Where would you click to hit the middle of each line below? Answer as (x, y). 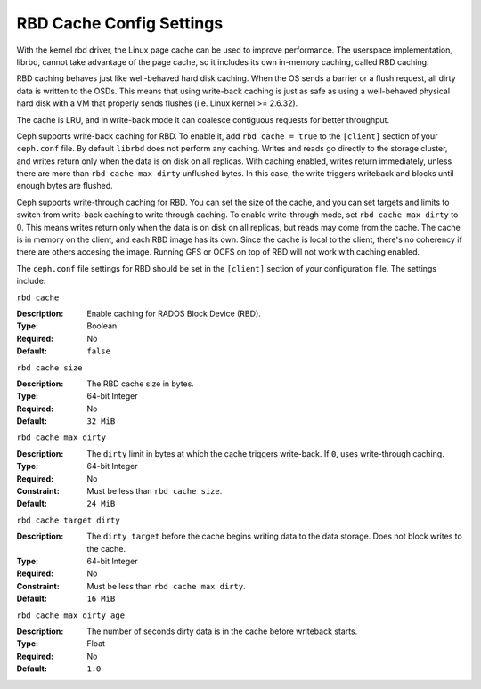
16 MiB (101, 599)
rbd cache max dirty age (70, 615)
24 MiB (101, 504)
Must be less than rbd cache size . (155, 491)
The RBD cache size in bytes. (141, 384)
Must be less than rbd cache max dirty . (166, 586)
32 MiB (101, 422)
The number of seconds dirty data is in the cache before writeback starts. (222, 631)
